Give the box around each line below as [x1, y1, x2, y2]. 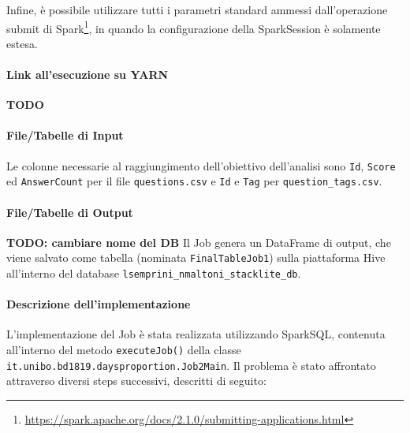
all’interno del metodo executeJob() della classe [6, 342, 241, 358]
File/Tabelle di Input [6, 127, 124, 144]
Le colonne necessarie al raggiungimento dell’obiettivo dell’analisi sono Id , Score [6, 157, 396, 174]
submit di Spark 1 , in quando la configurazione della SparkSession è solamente [6, 17, 381, 36]
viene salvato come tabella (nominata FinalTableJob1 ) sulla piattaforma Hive [6, 249, 386, 266]
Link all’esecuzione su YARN [6, 66, 169, 83]
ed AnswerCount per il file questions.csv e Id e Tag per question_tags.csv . [6, 173, 382, 189]
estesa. [6, 35, 38, 51]
